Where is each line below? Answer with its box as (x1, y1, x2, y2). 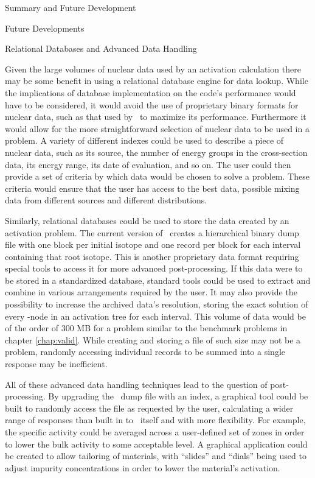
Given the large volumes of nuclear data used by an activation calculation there (5, 62, 301, 75)
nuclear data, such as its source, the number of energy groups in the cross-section (5, 146, 308, 158)
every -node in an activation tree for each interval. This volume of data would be (5, 309, 306, 322)
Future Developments (5, 21, 85, 34)
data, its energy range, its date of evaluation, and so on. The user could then (5, 158, 291, 170)
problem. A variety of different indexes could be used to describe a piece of (5, 134, 284, 147)
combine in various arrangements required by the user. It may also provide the (5, 286, 297, 298)
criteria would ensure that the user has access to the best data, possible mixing (5, 181, 300, 194)
